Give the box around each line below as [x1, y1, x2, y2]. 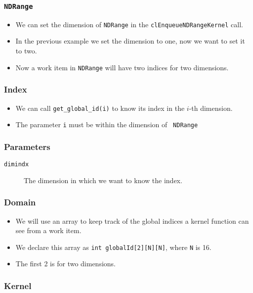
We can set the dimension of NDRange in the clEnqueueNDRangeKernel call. [15, 19, 243, 29]
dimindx [4, 161, 29, 168]
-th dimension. [189, 102, 233, 113]
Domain [4, 196, 36, 208]
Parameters [4, 140, 50, 152]
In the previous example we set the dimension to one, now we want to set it [15, 36, 245, 46]
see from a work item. [15, 225, 82, 236]
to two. [15, 46, 37, 56]
